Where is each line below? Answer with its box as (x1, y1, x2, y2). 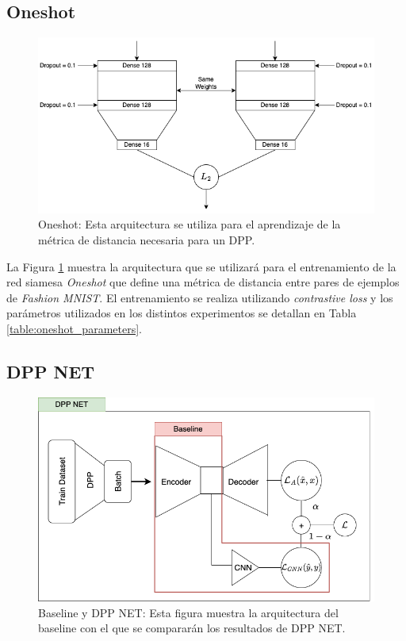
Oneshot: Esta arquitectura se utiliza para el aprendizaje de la (38, 216, 341, 232)
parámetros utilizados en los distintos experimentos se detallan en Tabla (6, 305, 357, 321)
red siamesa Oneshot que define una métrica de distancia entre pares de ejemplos (6, 274, 400, 290)
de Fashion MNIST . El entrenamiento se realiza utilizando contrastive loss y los (6, 289, 393, 305)
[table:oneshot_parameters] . (6, 320, 142, 336)
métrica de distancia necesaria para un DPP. (38, 232, 255, 248)
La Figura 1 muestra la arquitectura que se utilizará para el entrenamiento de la (6, 258, 396, 274)
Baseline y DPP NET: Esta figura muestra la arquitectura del (38, 604, 339, 620)
